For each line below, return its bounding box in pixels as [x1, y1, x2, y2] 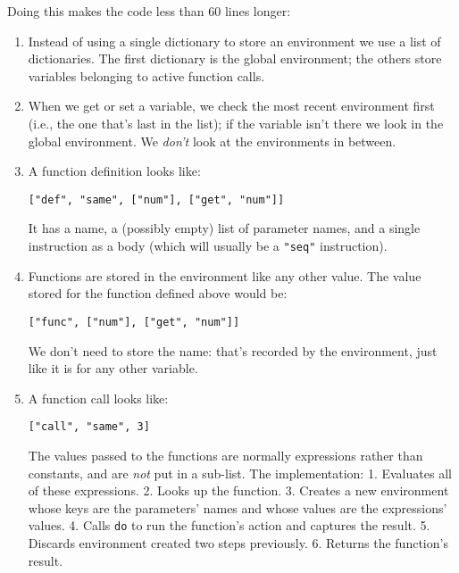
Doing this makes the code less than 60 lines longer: [7, 2, 291, 20]
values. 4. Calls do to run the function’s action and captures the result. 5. [28, 516, 430, 535]
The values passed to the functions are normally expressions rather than [28, 445, 423, 464]
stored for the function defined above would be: [28, 284, 288, 303]
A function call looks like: [28, 388, 169, 407]
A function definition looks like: [28, 162, 201, 180]
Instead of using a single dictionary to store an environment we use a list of [28, 31, 441, 50]
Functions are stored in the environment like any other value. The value [28, 266, 421, 285]
